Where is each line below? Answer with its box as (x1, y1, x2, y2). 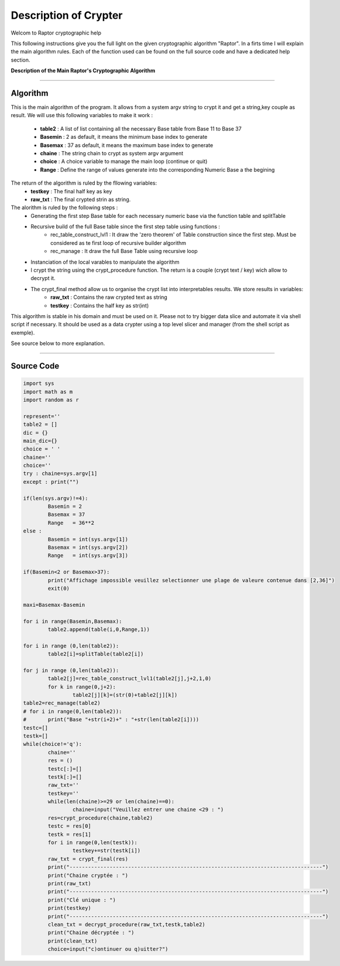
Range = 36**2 (47, 519, 95, 526)
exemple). (11, 329, 35, 336)
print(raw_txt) (47, 880, 92, 887)
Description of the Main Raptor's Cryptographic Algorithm (11, 67, 155, 74)
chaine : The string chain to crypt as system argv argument (40, 149, 184, 156)
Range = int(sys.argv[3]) (47, 552, 129, 559)
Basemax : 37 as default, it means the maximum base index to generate (40, 141, 214, 149)
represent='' (23, 413, 61, 419)
